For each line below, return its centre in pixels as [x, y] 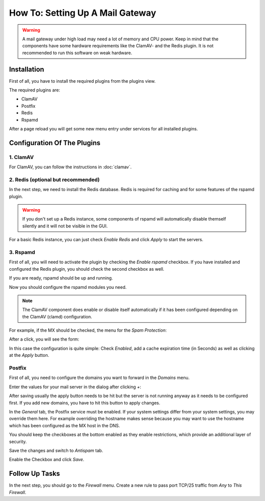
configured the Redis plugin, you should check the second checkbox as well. [87, 269]
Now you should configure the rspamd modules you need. [68, 287]
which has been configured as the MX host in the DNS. [65, 425]
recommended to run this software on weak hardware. [77, 53]
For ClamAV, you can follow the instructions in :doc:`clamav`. [70, 167]
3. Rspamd [22, 252]
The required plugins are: [35, 90]
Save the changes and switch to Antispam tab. [56, 450]
